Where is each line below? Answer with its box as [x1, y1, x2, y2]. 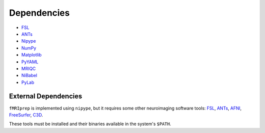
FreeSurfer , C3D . [9, 112, 43, 118]
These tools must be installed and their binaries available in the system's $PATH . [9, 121, 171, 127]
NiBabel [21, 73, 38, 79]
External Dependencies [9, 92, 82, 101]
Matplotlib [21, 52, 42, 58]
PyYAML [21, 59, 39, 65]
